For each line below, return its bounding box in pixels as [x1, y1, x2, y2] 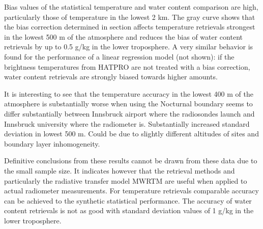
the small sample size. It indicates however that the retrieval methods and [4, 165, 235, 176]
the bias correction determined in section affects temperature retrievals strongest [4, 21, 255, 32]
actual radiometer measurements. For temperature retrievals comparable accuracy [4, 185, 259, 196]
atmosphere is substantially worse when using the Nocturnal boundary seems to [4, 98, 253, 109]
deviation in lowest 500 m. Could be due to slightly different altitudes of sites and [4, 128, 259, 139]
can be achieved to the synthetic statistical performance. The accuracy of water [4, 195, 252, 206]
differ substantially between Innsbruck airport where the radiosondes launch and [4, 108, 255, 119]
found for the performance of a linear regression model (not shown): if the [4, 51, 235, 62]
